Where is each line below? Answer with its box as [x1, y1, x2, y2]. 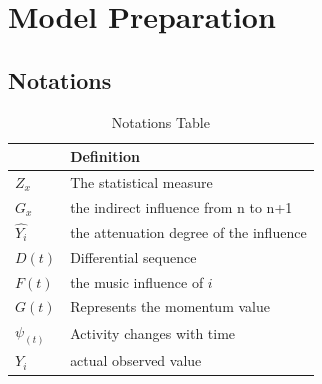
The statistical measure [70, 172, 213, 193]
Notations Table [111, 111, 210, 132]
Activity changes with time [70, 323, 236, 344]
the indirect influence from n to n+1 [70, 196, 293, 217]
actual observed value [70, 350, 202, 371]
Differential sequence [70, 246, 197, 267]
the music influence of [70, 271, 204, 292]
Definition [70, 146, 140, 167]
